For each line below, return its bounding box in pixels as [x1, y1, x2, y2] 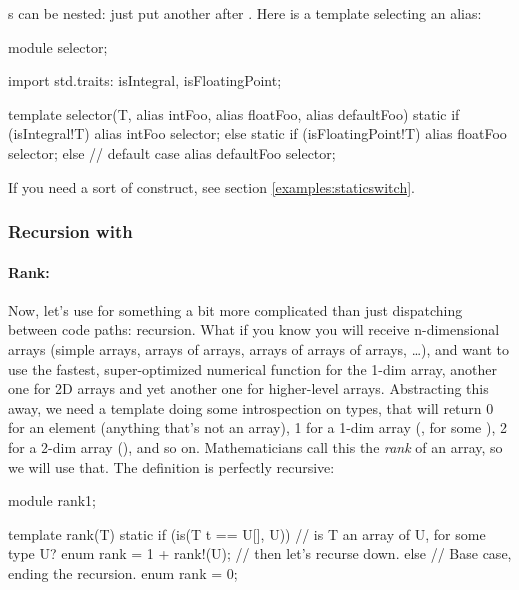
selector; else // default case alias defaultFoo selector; [8, 142, 336, 163]
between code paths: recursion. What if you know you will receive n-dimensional [8, 319, 500, 340]
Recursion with [8, 219, 133, 244]
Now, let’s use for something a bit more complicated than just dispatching [8, 299, 463, 320]
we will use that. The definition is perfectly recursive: [8, 456, 335, 477]
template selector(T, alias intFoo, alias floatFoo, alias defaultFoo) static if [8, 103, 460, 124]
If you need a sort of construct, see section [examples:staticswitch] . [8, 176, 415, 197]
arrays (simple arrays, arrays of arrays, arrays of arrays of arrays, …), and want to [8, 338, 509, 359]
